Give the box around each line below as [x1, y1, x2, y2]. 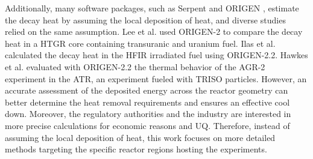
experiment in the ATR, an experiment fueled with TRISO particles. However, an [5, 72, 307, 85]
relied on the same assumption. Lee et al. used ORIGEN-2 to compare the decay [5, 25, 303, 38]
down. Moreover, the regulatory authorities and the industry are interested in [5, 107, 291, 120]
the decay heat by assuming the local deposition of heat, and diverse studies [5, 13, 286, 26]
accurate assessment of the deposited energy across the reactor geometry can [5, 84, 288, 97]
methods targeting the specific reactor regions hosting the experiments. [5, 143, 267, 155]
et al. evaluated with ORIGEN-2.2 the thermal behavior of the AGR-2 [5, 60, 265, 73]
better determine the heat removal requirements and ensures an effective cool [5, 95, 290, 108]
